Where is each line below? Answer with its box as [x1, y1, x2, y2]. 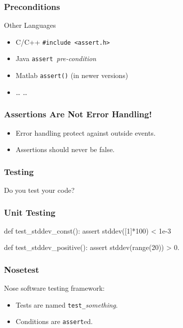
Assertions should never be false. [15, 144, 115, 155]
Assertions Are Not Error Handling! [4, 108, 152, 120]
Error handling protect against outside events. [15, 127, 156, 138]
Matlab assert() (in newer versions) [15, 70, 128, 81]
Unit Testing [4, 206, 56, 218]
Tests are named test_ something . [15, 299, 118, 310]
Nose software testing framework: [4, 283, 105, 293]
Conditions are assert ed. [15, 316, 93, 327]
